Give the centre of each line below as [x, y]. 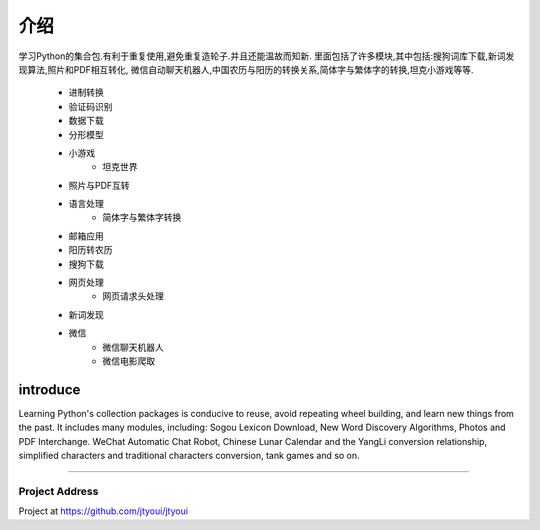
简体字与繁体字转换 [142, 217]
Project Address [58, 491]
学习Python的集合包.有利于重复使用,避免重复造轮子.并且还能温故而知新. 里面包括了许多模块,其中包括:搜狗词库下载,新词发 [266, 56]
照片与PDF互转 [99, 185]
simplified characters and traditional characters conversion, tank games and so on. [189, 456]
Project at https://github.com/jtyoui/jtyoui [103, 511]
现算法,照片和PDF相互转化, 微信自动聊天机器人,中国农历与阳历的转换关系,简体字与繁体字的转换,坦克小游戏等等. [246, 69]
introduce [49, 389]
